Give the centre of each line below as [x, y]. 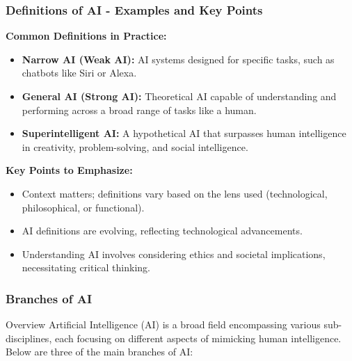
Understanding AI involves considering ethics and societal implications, [174, 254]
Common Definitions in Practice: [86, 36]
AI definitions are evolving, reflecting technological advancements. [162, 231]
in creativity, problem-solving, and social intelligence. [135, 146]
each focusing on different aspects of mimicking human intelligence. [198, 338]
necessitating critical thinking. [86, 267]
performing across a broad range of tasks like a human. [139, 110]
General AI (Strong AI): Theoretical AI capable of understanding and [179, 96]
